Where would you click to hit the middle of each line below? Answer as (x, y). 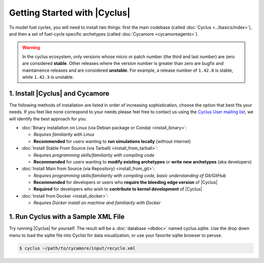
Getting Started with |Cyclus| (70, 13)
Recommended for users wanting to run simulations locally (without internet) (112, 141)
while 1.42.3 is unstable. (48, 77)
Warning (31, 48)
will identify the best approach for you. (48, 119)
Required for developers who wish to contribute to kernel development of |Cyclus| (118, 189)
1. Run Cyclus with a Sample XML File (67, 217)
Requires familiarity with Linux (64, 135)
